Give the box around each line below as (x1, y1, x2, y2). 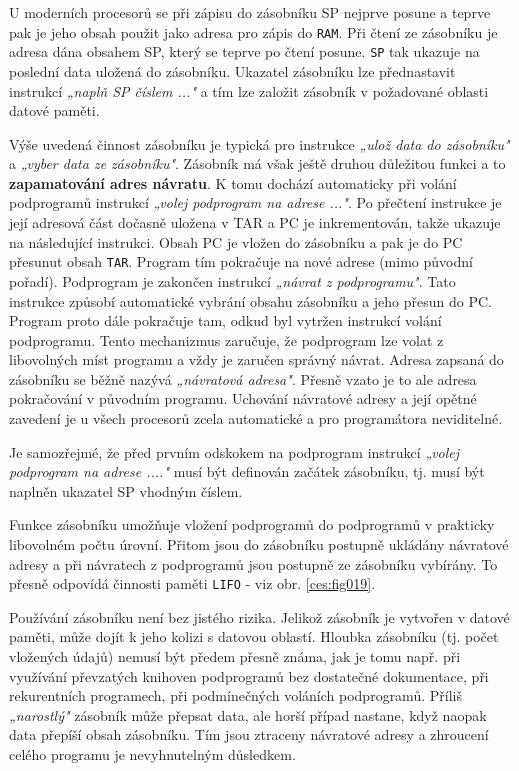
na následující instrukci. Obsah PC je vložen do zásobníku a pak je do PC (9, 231, 463, 252)
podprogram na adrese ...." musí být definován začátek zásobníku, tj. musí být (9, 461, 485, 482)
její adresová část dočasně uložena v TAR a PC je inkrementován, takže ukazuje (9, 212, 501, 233)
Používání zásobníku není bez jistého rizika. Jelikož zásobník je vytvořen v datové (9, 606, 510, 627)
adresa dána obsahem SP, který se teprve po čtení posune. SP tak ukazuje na (9, 41, 480, 62)
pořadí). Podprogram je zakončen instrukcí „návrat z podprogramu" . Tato (9, 270, 456, 291)
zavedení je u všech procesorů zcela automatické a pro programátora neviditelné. (9, 408, 503, 429)
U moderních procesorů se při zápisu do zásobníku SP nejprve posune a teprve (9, 2, 491, 22)
